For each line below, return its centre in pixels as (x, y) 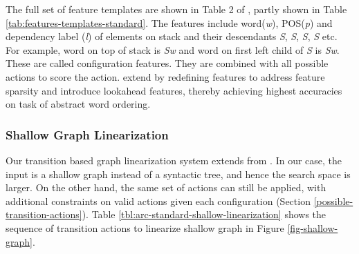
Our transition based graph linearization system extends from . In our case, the (174, 160)
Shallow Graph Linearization (87, 134)
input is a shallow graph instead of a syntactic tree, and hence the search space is (178, 174)
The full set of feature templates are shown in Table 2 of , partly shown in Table (176, 9)
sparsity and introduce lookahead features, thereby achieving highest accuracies (174, 90)
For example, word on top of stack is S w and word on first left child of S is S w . (173, 49)
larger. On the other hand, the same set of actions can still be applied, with (166, 187)
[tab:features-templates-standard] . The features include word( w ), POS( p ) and (169, 22)
